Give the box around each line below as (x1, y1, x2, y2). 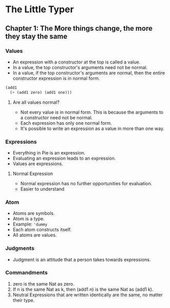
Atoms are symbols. (12, 210, 55, 216)
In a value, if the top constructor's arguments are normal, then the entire (12, 70, 165, 76)
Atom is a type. (12, 216, 45, 222)
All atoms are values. (12, 232, 57, 238)
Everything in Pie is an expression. (12, 149, 86, 156)
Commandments (5, 269, 48, 276)
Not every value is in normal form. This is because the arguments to (20, 109, 164, 115)
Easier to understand (20, 186, 65, 192)
